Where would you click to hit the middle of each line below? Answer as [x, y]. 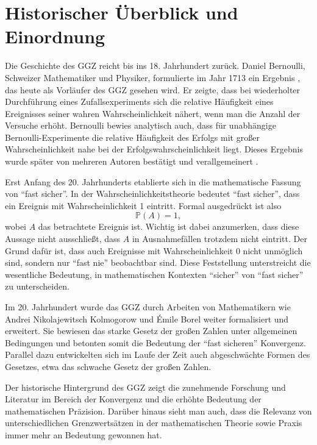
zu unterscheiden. [37, 286]
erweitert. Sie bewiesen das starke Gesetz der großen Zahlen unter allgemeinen [151, 331]
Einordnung [55, 36]
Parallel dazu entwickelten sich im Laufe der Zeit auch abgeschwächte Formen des [158, 354]
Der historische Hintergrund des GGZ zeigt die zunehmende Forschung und [145, 387]
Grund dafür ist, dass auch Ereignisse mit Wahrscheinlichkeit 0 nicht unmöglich [154, 250]
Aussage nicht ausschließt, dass [63, 239]
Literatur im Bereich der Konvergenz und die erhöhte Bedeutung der [133, 399]
